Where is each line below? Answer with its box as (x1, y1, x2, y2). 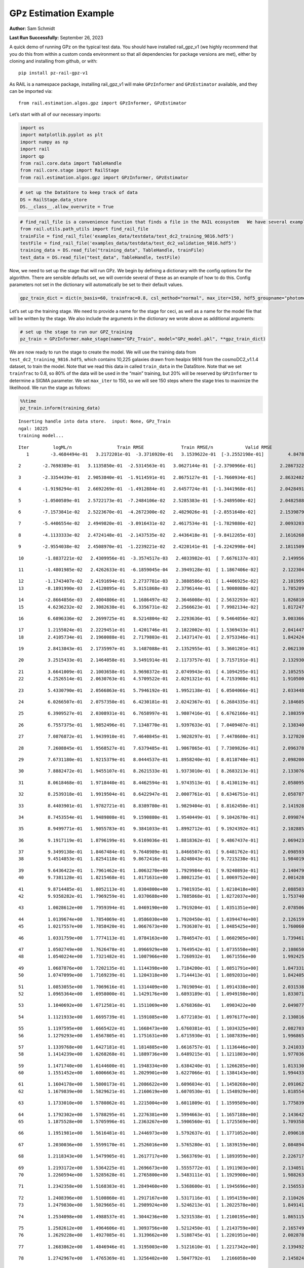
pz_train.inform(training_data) (20, 405, 101, 411)
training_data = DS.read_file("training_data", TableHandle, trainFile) (20, 248, 205, 253)
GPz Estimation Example (9, 8, 115, 19)
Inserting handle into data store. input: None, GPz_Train (18, 418, 171, 425)
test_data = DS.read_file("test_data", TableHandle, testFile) (20, 254, 181, 260)
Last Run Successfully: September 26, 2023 (9, 34, 103, 41)
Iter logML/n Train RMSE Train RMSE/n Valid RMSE (18, 444, 272, 450)
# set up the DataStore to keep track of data (20, 190, 138, 195)
